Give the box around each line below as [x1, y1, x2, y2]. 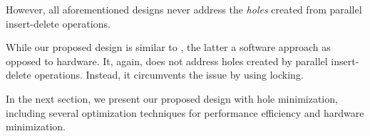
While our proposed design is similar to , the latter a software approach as [6, 40, 331, 55]
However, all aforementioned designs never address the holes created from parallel [6, 2, 362, 16]
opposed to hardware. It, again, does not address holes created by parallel [6, 53, 328, 68]
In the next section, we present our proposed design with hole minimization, [6, 91, 338, 106]
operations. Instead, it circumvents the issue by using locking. [34, 67, 304, 82]
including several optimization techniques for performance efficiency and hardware [6, 105, 364, 120]
